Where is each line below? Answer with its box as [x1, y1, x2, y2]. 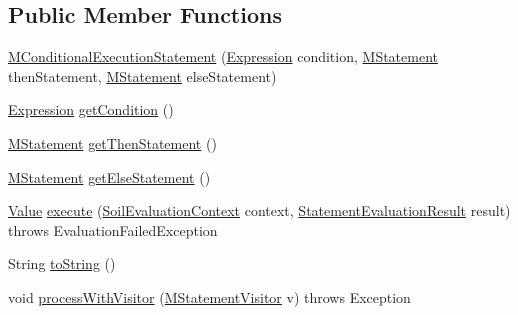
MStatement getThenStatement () [8, 132, 217, 153]
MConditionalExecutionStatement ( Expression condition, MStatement [8, 46, 438, 67]
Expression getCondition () [8, 99, 174, 120]
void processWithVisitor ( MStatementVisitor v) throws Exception [8, 286, 411, 307]
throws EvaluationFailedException [8, 219, 218, 240]
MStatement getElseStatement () [8, 166, 211, 187]
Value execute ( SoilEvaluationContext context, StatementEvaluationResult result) [8, 200, 511, 221]
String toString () [8, 253, 116, 274]
